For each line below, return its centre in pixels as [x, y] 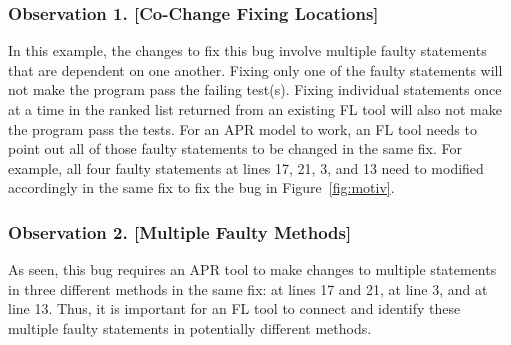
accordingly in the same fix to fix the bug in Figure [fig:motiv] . [201, 187]
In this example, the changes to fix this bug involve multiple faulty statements [247, 50]
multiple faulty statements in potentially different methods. [190, 327]
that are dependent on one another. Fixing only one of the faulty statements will [255, 69]
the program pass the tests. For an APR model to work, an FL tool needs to [242, 128]
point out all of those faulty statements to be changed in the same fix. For [235, 148]
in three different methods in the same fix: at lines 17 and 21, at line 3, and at [248, 288]
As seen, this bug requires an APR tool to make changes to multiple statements [252, 269]
